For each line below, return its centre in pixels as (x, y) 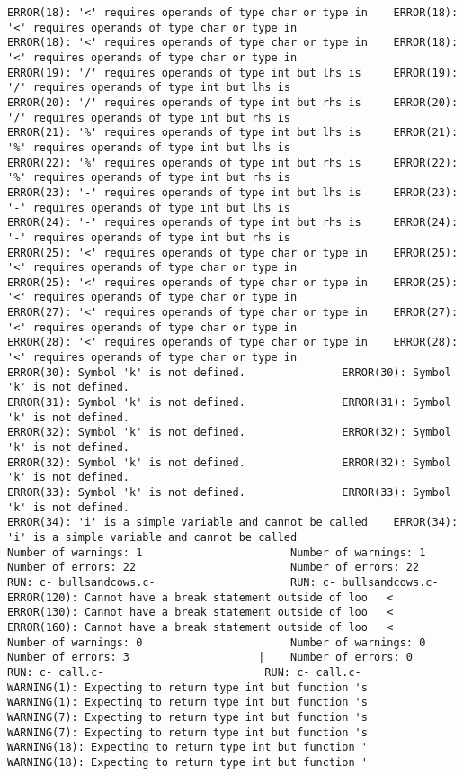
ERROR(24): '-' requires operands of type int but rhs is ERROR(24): (233, 223)
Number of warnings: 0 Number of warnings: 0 (217, 642)
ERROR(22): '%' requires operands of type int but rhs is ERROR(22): (233, 162)
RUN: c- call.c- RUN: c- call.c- (184, 672)
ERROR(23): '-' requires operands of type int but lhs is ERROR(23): (233, 192)
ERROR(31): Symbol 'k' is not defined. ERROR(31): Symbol (229, 403)
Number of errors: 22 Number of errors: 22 (214, 568)
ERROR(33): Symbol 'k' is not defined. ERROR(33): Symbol (229, 492)
